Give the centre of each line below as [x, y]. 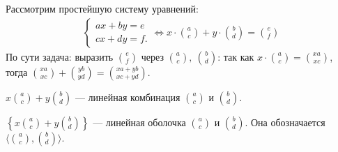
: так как [236, 56]
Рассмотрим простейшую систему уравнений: [102, 8]
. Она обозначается [285, 122]
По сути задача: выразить [60, 56]
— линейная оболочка [139, 122]
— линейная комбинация [128, 97]
